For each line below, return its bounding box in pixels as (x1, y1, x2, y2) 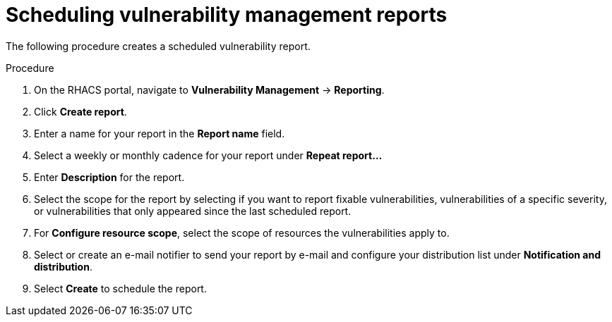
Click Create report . (34, 105, 127, 118)
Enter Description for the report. (34, 171, 185, 183)
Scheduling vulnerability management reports (6, 3, 448, 27)
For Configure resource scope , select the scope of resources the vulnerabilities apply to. (34, 226, 450, 239)
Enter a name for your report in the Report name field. (34, 127, 285, 140)
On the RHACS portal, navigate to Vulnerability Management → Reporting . (34, 83, 385, 96)
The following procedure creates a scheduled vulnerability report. (6, 39, 311, 52)
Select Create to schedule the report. (34, 282, 207, 295)
